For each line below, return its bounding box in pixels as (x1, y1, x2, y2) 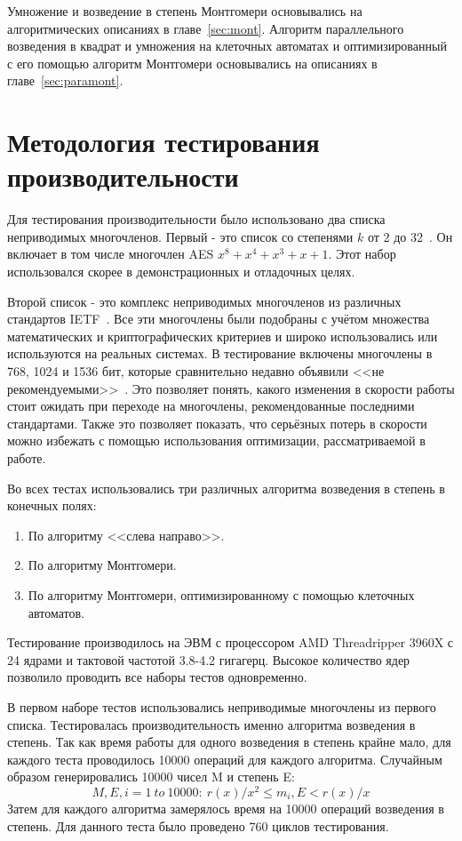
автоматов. (28, 603, 84, 621)
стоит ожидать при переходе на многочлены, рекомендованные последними (7, 396, 415, 415)
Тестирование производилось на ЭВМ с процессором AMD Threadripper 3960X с (7, 633, 454, 652)
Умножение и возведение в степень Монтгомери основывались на (7, 2, 362, 20)
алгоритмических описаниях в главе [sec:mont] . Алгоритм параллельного (7, 19, 404, 37)
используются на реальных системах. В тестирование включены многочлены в (7, 344, 433, 363)
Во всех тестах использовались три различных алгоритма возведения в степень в (7, 478, 445, 497)
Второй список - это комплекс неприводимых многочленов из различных (7, 292, 402, 310)
